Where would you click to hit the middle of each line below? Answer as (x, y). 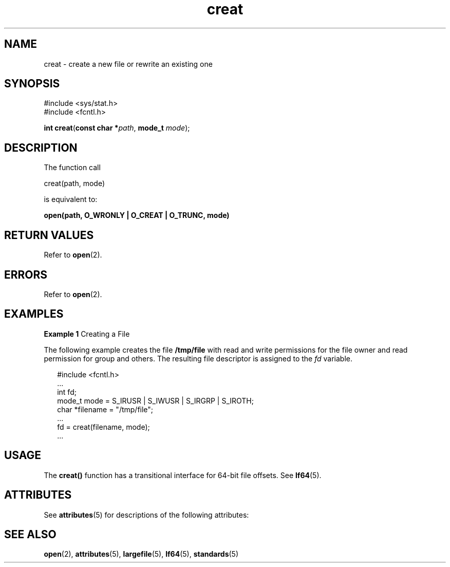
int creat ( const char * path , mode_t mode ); (117, 128)
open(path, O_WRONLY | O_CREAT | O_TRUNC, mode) (137, 215)
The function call (72, 168)
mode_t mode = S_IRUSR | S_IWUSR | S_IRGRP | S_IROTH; (155, 400)
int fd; (67, 392)
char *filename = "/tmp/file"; (105, 409)
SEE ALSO (30, 534)
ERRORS (26, 275)
